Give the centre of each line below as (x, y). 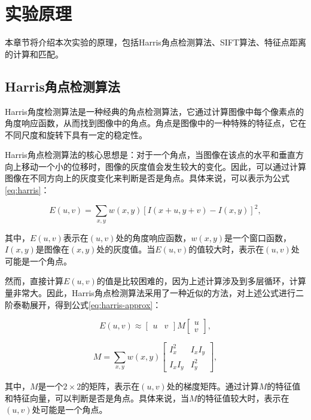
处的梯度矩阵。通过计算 (213, 386)
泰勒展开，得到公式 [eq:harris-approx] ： (87, 304)
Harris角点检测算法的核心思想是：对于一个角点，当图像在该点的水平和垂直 (150, 155)
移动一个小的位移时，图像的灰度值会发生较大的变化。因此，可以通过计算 (164, 166)
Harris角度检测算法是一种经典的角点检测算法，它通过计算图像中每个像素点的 (154, 111)
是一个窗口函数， (258, 237)
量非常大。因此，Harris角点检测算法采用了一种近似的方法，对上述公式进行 (150, 292)
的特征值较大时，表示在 (243, 398)
